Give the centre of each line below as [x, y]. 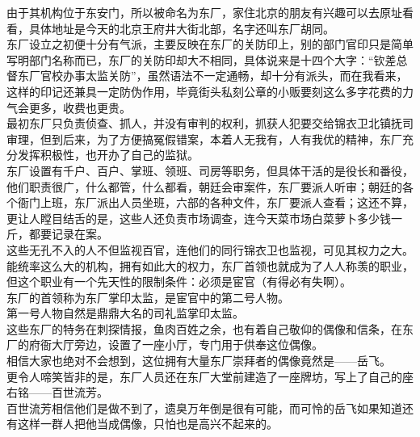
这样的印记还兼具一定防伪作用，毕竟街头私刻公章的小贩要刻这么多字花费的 [204, 91]
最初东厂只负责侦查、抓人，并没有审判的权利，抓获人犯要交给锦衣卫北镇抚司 [210, 123]
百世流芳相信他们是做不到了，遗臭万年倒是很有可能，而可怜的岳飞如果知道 [204, 408]
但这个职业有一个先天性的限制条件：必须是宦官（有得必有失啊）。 [179, 282]
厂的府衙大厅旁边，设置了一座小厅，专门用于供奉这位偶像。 [165, 345]
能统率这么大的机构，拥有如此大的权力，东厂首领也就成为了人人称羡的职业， [210, 265]
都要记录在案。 [68, 234]
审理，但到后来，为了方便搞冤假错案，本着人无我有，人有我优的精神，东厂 [204, 139]
